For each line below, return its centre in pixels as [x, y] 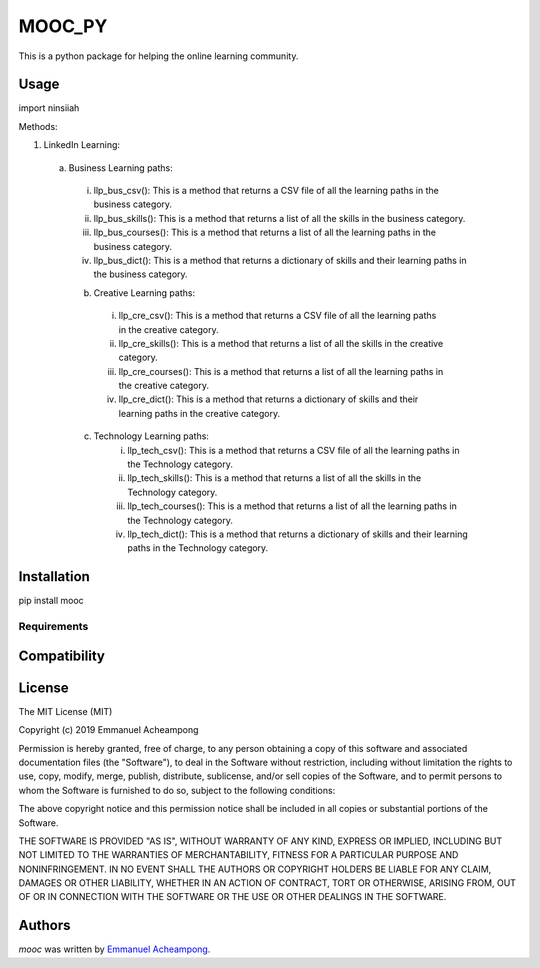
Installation [54, 576]
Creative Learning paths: [144, 292]
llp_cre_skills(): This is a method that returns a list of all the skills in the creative [281, 343]
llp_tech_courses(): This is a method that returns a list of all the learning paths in [292, 506]
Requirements [53, 627]
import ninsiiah [49, 108]
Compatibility [61, 655]
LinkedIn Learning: [81, 145]
